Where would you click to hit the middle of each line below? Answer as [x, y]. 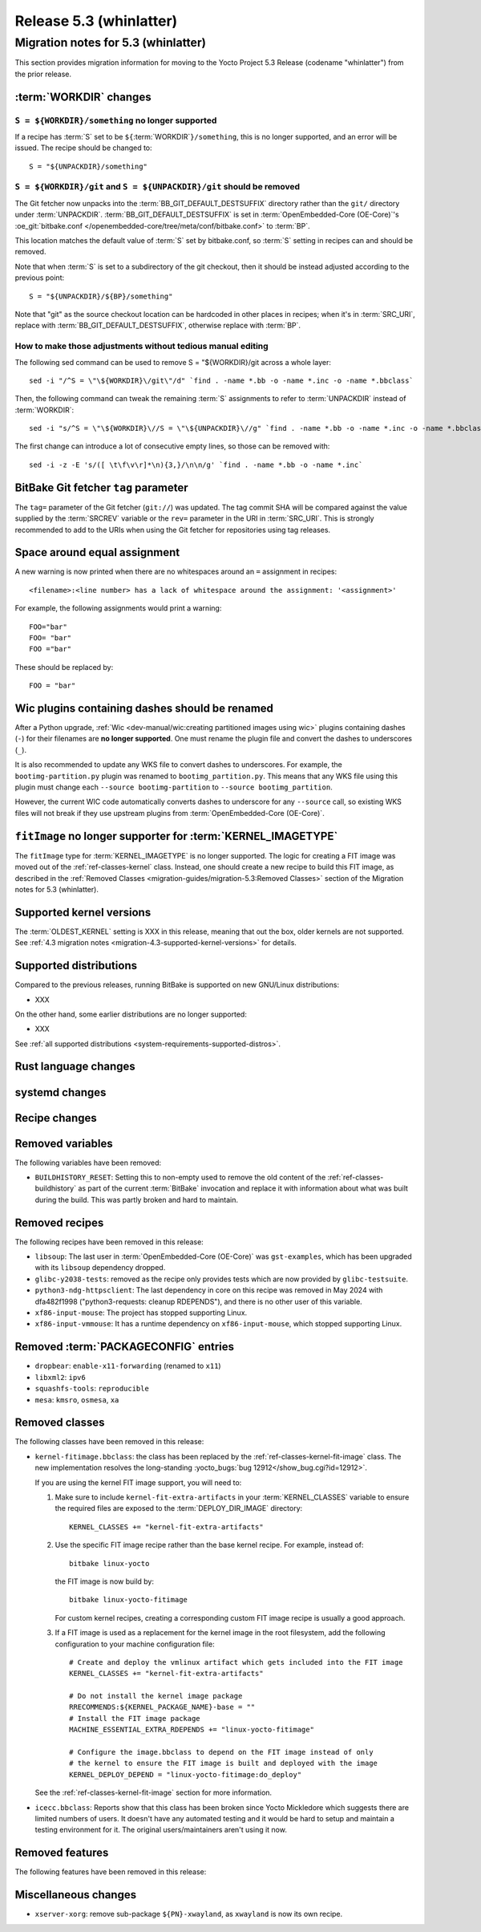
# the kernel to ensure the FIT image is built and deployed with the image [224, 1764]
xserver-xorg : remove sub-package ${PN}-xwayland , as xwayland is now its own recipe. [189, 1914]
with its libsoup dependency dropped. [100, 1268]
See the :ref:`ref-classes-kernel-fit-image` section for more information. [154, 1792]
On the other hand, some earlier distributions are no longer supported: [131, 1014]
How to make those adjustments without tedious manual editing [141, 347]
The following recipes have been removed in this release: [109, 1242]
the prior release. [43, 74]
